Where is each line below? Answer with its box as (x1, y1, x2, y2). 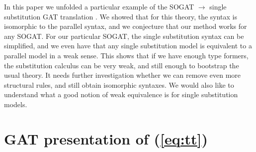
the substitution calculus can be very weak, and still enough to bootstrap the (4, 60, 239, 70)
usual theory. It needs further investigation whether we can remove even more (4, 70, 241, 80)
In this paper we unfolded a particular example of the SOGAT (4, 1, 194, 11)
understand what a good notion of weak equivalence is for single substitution (4, 89, 238, 100)
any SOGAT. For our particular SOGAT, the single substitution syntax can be (4, 30, 244, 41)
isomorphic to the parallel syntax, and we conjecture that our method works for (4, 21, 247, 31)
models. (4, 99, 27, 109)
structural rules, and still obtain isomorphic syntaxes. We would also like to (4, 79, 234, 90)
